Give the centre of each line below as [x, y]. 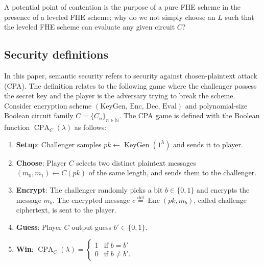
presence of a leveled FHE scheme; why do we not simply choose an [110, 17]
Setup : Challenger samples [59, 144]
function [17, 127]
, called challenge [220, 200]
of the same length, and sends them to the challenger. [173, 173]
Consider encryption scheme [48, 105]
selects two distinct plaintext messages [136, 162]
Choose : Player [41, 162]
